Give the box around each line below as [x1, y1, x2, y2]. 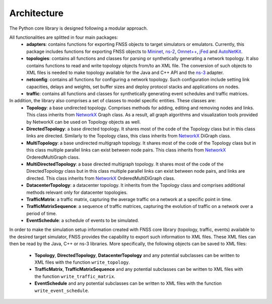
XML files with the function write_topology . [34, 259, 130, 265]
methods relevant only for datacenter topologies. [26, 189, 128, 195]
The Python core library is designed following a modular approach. [9, 25, 148, 31]
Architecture [9, 8, 64, 19]
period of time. [26, 210, 57, 216]
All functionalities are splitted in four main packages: [9, 34, 118, 40]
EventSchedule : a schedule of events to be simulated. [26, 217, 140, 223]
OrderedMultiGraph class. [26, 154, 80, 160]
